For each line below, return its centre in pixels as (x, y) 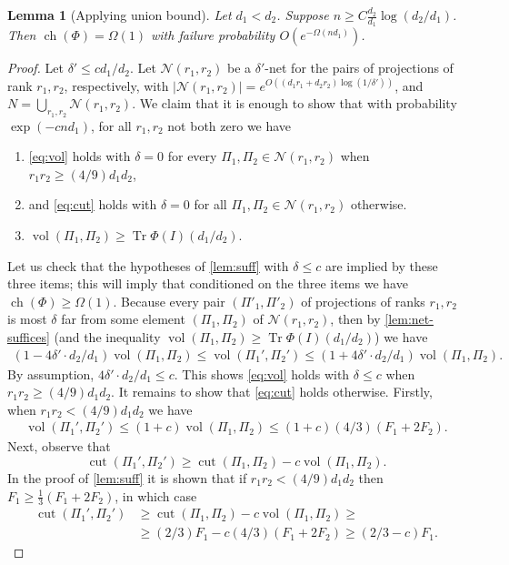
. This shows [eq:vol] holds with (262, 373)
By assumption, (51, 373)
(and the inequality (107, 336)
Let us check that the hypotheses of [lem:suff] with (148, 265)
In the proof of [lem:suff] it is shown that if (127, 478)
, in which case (156, 495)
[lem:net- (409, 319)
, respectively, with (116, 85)
